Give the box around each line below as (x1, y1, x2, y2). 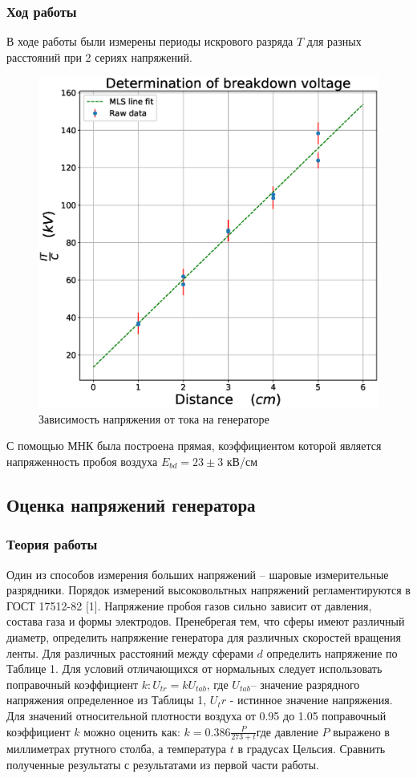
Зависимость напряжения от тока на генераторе (38, 410, 269, 427)
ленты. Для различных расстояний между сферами (6, 644, 253, 661)
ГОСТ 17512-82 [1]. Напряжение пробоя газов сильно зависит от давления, (6, 597, 372, 614)
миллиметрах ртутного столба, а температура (6, 740, 227, 757)
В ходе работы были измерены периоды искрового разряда (6, 33, 294, 50)
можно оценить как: (83, 723, 180, 740)
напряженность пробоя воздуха (6, 453, 158, 469)
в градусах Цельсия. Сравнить (237, 740, 386, 757)
